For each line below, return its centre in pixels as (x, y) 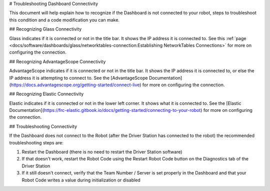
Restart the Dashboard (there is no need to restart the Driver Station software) (102, 152)
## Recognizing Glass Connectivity (45, 29)
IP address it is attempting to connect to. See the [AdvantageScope (78, 78)
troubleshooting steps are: (36, 142)
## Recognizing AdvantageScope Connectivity (57, 61)
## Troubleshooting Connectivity (43, 126)
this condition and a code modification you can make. (64, 20)
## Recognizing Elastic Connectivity (46, 94)
